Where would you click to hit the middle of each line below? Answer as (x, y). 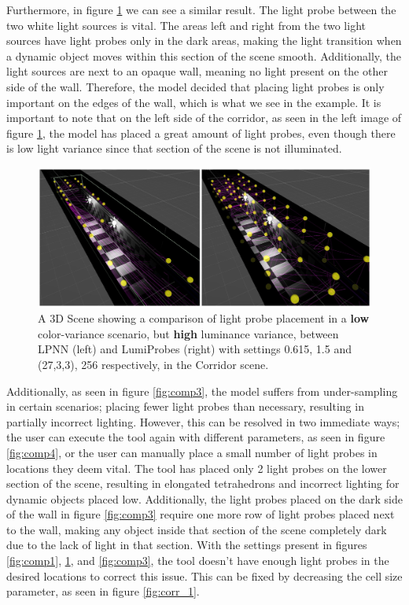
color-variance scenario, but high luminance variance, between (188, 333)
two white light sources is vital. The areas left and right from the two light (186, 25)
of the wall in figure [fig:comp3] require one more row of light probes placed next (201, 514)
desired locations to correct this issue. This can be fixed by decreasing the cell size (204, 575)
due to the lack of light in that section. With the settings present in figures (187, 545)
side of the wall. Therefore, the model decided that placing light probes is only (195, 86)
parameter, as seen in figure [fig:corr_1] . (103, 591)
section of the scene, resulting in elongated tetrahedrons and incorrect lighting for (203, 483)
